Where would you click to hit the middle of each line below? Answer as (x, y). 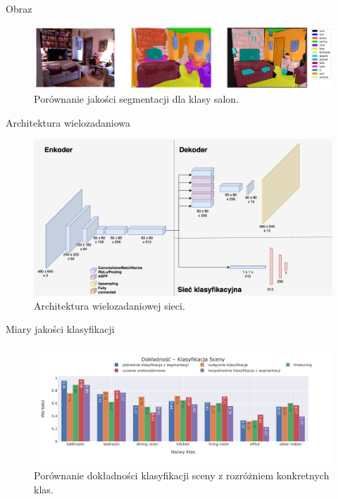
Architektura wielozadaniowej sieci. (109, 305)
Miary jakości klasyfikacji (60, 329)
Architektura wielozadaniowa (68, 122)
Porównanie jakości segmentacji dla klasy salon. (137, 99)
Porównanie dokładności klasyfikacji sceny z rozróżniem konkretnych (182, 475)
